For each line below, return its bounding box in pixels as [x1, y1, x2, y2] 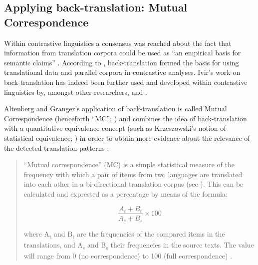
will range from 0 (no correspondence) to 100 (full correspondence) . [23, 251, 233, 261]
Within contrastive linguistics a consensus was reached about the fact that [4, 37, 232, 48]
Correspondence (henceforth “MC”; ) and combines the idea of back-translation [4, 113, 247, 123]
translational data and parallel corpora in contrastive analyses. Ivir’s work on [4, 67, 241, 77]
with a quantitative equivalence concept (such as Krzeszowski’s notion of [4, 123, 226, 133]
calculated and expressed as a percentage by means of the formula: [23, 188, 228, 199]
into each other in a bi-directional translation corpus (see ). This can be [23, 179, 244, 189]
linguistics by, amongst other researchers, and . [4, 86, 147, 97]
